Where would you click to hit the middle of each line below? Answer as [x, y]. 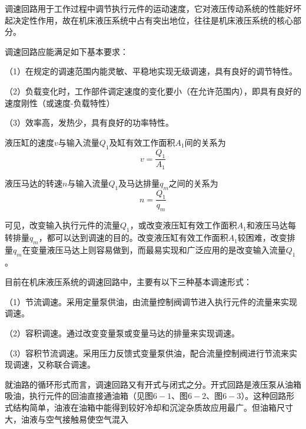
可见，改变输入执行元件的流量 [62, 225]
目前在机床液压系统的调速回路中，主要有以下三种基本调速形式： [128, 282]
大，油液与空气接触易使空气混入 [66, 419]
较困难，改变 [262, 238]
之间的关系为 [193, 183]
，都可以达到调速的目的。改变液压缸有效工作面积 [133, 238]
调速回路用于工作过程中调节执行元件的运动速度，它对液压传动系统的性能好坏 [153, 8]
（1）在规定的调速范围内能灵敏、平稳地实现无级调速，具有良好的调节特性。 [151, 71]
